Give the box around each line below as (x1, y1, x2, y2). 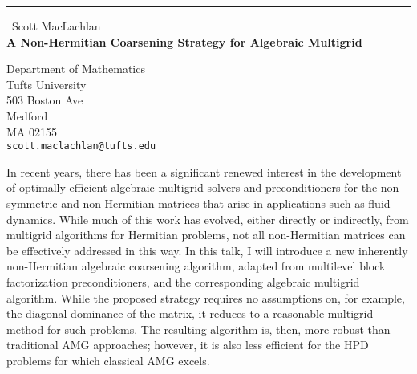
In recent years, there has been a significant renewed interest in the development (6, 163, 402, 180)
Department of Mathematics (6, 60, 145, 77)
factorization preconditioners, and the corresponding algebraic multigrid (6, 273, 360, 290)
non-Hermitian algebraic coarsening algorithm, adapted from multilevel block (6, 258, 386, 274)
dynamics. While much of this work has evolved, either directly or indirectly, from (6, 210, 409, 227)
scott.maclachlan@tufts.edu (6, 140, 156, 152)
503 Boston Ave (6, 91, 83, 108)
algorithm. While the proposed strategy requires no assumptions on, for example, (6, 289, 405, 306)
